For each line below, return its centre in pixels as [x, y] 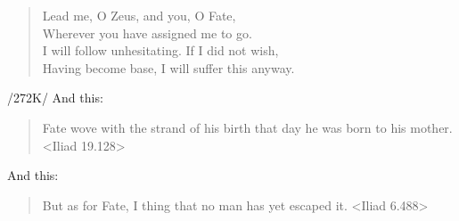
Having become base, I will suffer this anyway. [168, 67]
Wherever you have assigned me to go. [147, 33]
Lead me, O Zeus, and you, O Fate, [139, 15]
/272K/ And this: [55, 98]
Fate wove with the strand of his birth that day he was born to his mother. [247, 127]
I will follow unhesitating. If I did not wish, [160, 50]
